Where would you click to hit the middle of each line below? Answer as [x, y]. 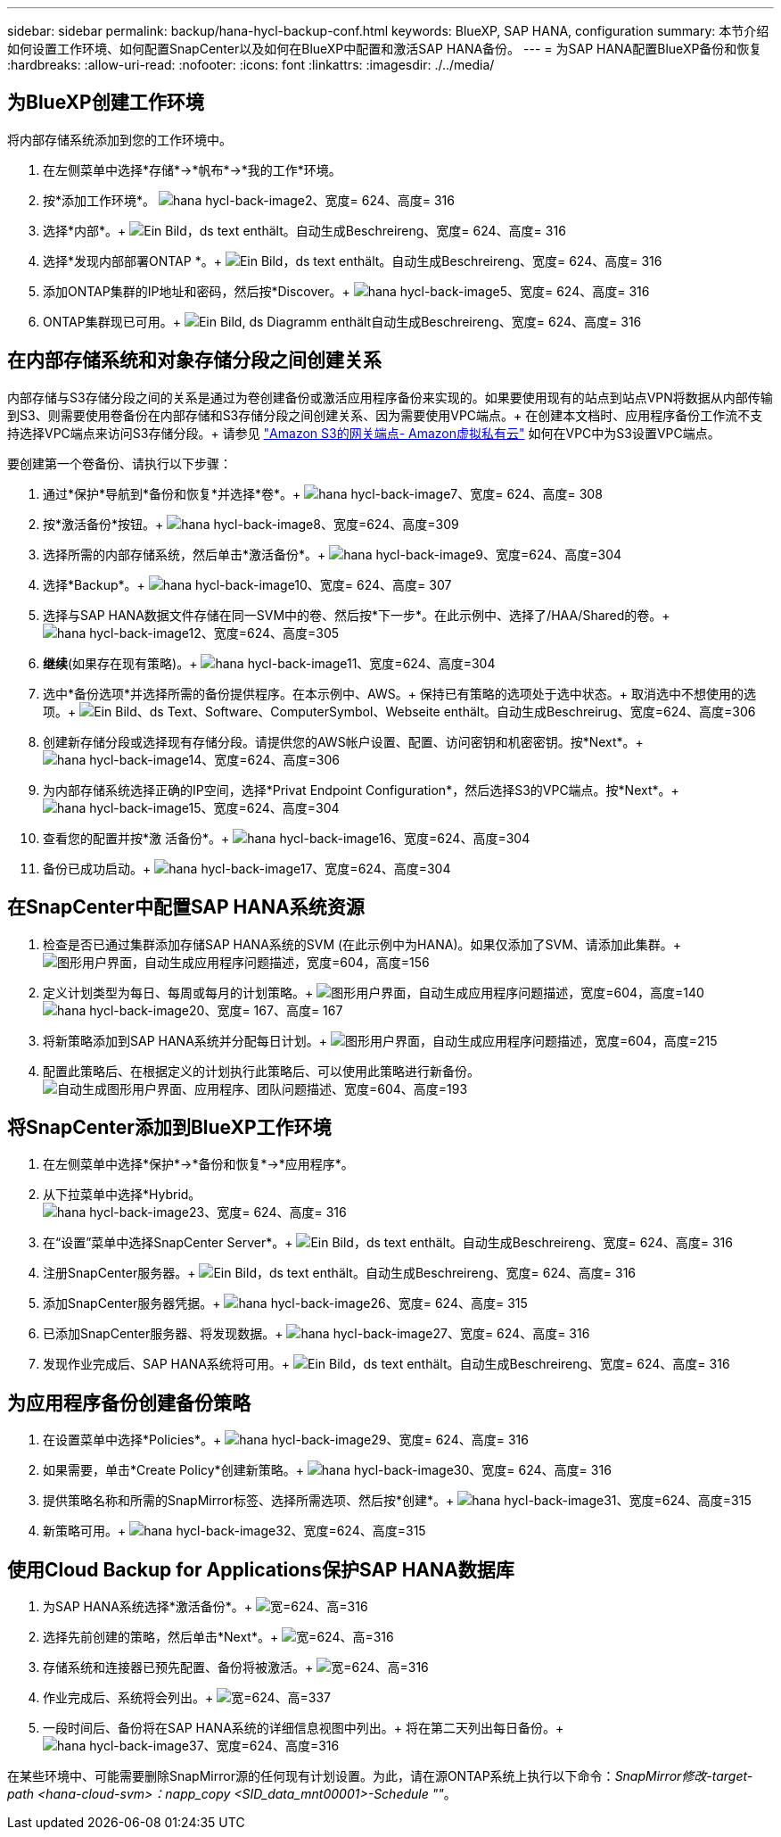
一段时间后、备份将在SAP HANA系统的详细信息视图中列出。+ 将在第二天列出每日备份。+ [304, 1728]
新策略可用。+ [85, 1531]
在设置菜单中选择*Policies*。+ [132, 1440]
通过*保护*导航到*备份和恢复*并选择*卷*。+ [172, 493]
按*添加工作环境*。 [99, 200]
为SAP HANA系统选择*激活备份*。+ [148, 1607]
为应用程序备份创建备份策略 [129, 1403]
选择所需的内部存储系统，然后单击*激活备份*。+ [185, 554]
